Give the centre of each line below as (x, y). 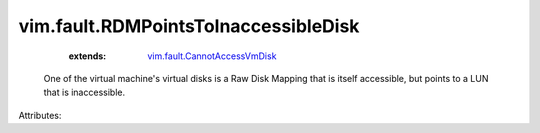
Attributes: (40, 115)
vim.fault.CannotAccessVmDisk (212, 56)
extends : (87, 56)
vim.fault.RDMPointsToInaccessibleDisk (189, 26)
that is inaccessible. (84, 92)
